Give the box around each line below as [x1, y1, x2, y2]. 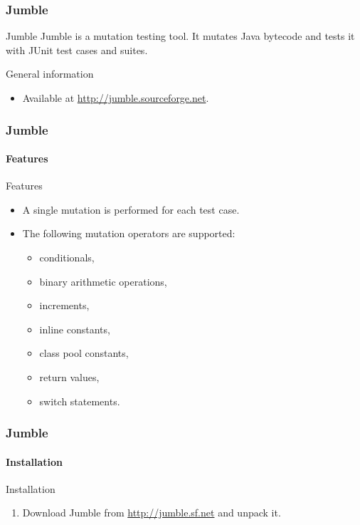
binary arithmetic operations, [39, 274, 167, 289]
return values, [39, 369, 100, 384]
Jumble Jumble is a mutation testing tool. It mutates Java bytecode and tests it [6, 28, 355, 43]
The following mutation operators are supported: [22, 226, 235, 241]
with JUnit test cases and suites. [6, 42, 148, 57]
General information [6, 66, 94, 81]
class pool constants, [39, 345, 129, 360]
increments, [39, 298, 90, 313]
